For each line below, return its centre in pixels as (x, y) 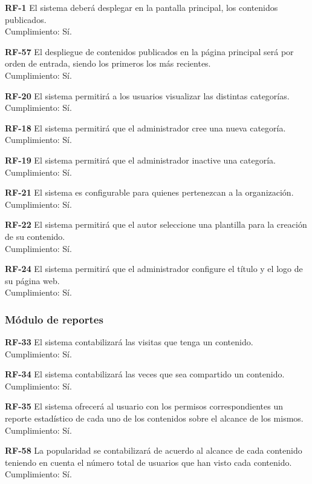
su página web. (32, 280)
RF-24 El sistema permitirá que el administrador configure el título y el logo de (154, 269)
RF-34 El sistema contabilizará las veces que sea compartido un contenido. (145, 374)
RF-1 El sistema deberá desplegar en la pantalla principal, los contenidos (141, 7)
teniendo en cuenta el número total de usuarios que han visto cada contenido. (148, 462)
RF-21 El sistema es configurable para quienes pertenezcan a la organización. (149, 192)
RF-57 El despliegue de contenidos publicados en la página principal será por (149, 51)
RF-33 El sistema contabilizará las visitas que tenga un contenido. (129, 342)
